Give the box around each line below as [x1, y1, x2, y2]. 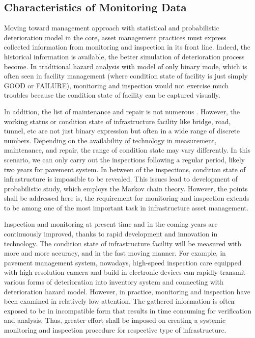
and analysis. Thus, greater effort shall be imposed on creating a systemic [4, 315, 226, 325]
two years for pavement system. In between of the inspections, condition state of [4, 164, 246, 174]
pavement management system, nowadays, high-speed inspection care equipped [4, 257, 242, 267]
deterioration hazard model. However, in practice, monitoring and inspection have [4, 286, 251, 296]
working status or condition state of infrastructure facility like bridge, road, [4, 116, 231, 126]
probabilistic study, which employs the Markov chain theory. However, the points [4, 183, 248, 193]
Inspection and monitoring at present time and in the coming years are [4, 219, 218, 229]
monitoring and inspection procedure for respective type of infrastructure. [4, 325, 227, 335]
